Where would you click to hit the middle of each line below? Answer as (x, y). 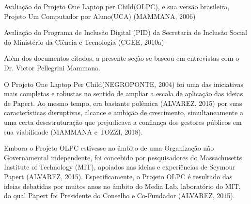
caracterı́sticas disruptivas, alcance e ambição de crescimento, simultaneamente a (124, 112)
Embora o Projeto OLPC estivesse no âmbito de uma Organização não (109, 148)
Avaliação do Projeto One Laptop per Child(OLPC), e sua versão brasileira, (117, 6)
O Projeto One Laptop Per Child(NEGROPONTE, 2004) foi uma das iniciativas (124, 84)
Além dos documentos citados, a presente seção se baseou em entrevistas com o (122, 58)
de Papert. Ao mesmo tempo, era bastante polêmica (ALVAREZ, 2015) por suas (123, 103)
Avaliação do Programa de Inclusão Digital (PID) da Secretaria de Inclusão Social (125, 32)
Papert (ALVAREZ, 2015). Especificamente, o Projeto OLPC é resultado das (118, 176)
